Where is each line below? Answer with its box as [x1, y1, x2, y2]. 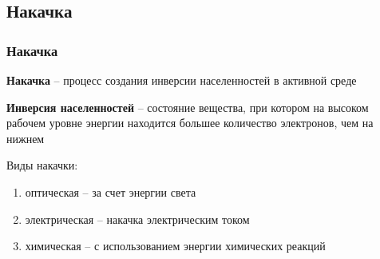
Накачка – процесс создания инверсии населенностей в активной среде [6, 72, 357, 88]
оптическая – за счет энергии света [25, 183, 196, 200]
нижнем [6, 129, 45, 146]
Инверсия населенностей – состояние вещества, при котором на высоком [6, 98, 369, 115]
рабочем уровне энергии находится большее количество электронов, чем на [6, 114, 374, 131]
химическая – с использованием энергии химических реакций [25, 237, 326, 254]
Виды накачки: [6, 157, 78, 173]
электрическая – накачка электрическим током [25, 210, 250, 227]
